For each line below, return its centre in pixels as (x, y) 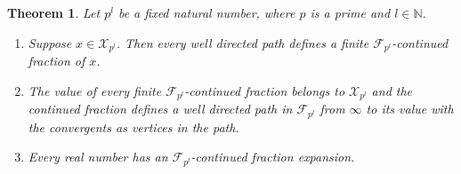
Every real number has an (98, 157)
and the (392, 90)
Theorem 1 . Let (54, 12)
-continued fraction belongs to (265, 90)
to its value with (410, 109)
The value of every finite (95, 90)
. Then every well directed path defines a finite (243, 42)
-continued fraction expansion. (273, 157)
